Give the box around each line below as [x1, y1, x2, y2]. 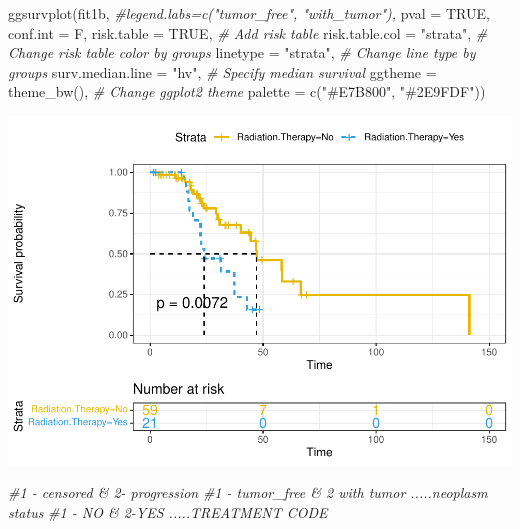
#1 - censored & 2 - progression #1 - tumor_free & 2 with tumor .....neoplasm [8, 482, 488, 503]
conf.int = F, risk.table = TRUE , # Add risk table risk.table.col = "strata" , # [8, 22, 488, 43]
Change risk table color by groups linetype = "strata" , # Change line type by [8, 42, 476, 63]
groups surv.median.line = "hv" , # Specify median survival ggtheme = [8, 61, 437, 82]
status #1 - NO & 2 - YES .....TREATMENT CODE [8, 502, 328, 523]
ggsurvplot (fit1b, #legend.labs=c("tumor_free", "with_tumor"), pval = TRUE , [8, 3, 490, 23]
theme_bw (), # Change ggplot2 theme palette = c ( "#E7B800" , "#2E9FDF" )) [8, 81, 486, 102]
